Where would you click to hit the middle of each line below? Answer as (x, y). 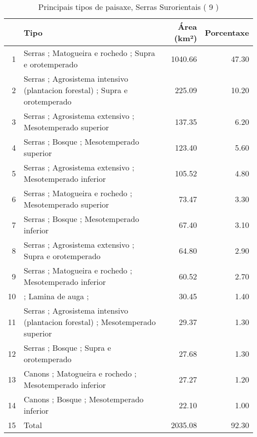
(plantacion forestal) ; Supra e (76, 90)
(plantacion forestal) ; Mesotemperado (90, 322)
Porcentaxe (227, 32)
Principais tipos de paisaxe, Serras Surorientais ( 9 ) (128, 7)
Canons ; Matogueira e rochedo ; (80, 373)
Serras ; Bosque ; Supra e (67, 348)
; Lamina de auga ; (56, 296)
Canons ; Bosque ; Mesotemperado (84, 399)
